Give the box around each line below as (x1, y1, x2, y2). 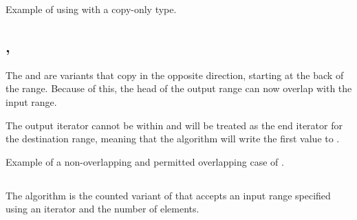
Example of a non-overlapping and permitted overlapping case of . (6, 154, 284, 168)
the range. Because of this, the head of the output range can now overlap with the (6, 81, 352, 96)
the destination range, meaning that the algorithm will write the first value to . (6, 131, 340, 146)
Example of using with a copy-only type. (6, 2, 177, 16)
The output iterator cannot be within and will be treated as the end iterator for (6, 118, 343, 132)
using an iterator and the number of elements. (6, 201, 199, 216)
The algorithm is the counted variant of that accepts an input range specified (6, 188, 331, 202)
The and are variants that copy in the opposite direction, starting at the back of (6, 67, 344, 82)
